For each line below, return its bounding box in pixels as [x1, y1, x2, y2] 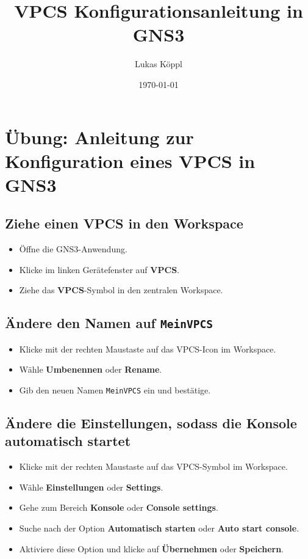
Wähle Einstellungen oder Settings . [19, 480, 163, 493]
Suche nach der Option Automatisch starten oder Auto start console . [19, 522, 299, 535]
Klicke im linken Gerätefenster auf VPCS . [19, 263, 179, 276]
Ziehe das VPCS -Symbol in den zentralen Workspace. [19, 283, 223, 296]
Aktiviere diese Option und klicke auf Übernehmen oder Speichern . [19, 542, 284, 555]
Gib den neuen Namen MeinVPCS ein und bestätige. [19, 384, 211, 396]
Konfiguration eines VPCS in [5, 148, 256, 173]
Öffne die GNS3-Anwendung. [19, 243, 127, 255]
